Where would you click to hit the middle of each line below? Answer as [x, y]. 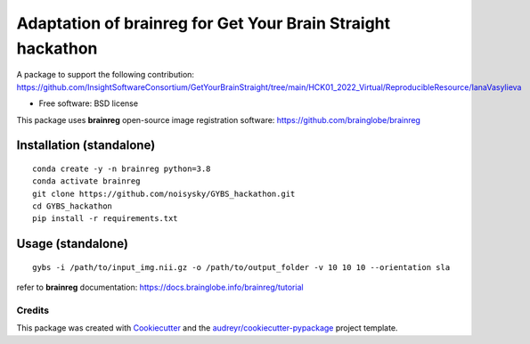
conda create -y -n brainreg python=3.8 [122, 168]
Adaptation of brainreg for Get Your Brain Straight [204, 23]
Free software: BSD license [88, 103]
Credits [33, 310]
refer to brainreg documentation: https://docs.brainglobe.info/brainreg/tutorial [160, 287]
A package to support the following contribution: [106, 75]
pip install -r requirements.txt [105, 219]
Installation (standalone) [86, 146]
